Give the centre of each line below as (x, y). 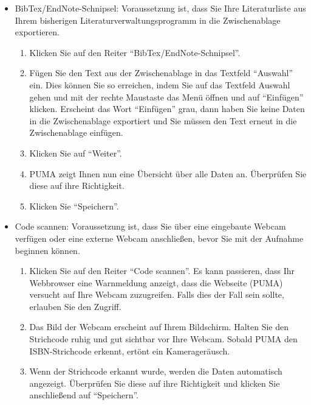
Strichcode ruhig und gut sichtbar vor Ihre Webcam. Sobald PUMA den (163, 339)
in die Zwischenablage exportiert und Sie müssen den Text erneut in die (163, 120)
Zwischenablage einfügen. (76, 132)
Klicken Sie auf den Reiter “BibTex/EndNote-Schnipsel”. (135, 52)
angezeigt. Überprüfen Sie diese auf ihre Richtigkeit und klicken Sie (155, 383)
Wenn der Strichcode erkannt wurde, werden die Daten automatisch (156, 371)
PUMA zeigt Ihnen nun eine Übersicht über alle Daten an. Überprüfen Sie (168, 173)
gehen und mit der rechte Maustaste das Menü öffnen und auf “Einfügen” (166, 97)
